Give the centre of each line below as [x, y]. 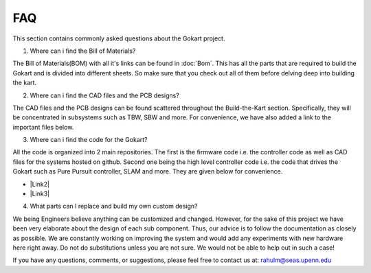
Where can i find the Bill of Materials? [83, 51]
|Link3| [40, 194]
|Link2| [40, 184]
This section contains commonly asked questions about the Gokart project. [119, 38]
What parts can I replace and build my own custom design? [114, 206]
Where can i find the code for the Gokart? [89, 140]
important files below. [43, 127]
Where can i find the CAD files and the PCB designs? [105, 95]
